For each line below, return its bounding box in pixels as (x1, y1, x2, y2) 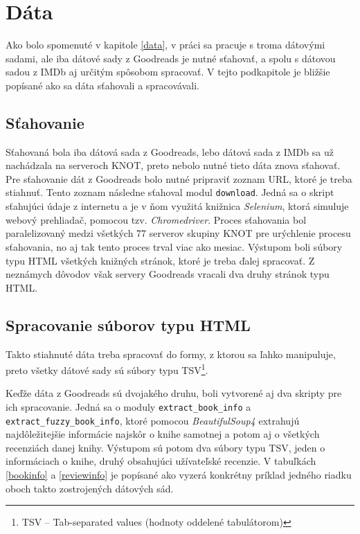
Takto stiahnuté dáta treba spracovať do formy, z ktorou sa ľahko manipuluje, (6, 346, 336, 361)
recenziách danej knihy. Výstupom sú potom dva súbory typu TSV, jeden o (6, 440, 325, 454)
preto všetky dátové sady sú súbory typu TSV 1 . (6, 361, 208, 377)
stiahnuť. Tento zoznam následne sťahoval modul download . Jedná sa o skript (6, 185, 334, 199)
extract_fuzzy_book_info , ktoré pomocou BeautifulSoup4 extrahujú (6, 413, 300, 427)
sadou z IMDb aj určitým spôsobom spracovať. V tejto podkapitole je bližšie (6, 64, 330, 79)
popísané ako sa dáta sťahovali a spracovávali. (6, 78, 199, 92)
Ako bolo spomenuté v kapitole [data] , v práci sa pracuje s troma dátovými (6, 37, 325, 52)
